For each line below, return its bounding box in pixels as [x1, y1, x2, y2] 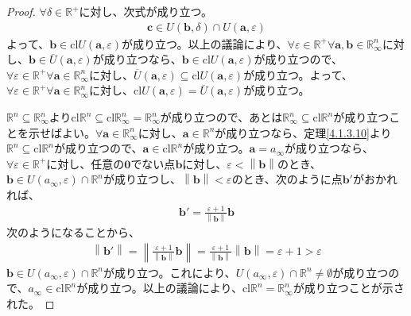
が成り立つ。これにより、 [103, 264, 236, 280]
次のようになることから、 [6, 224, 140, 241]
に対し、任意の [46, 155, 125, 171]
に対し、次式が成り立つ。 [79, 3, 213, 19]
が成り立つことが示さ [293, 279, 405, 296]
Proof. [6, 3, 36, 19]
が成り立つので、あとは [160, 109, 283, 125]
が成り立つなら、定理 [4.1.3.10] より [215, 124, 392, 141]
